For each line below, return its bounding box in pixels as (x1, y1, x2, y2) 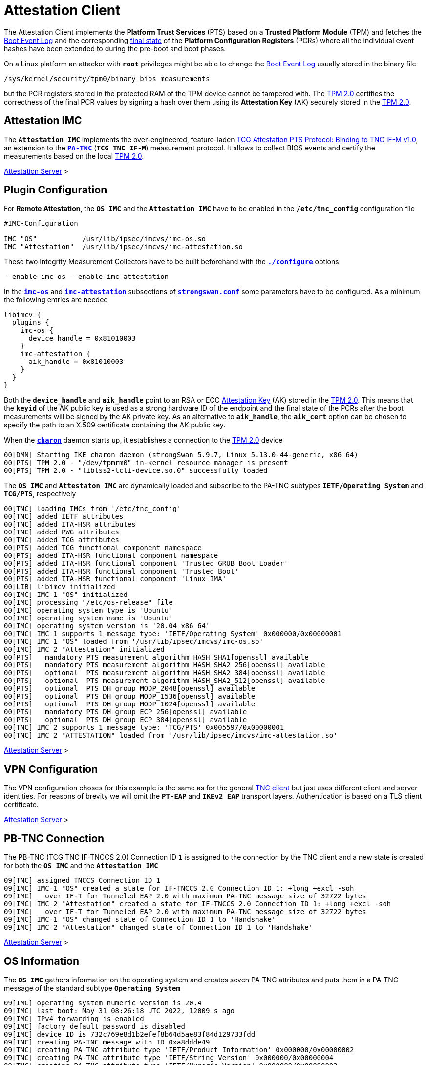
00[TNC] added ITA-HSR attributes (4, 520, 136, 529)
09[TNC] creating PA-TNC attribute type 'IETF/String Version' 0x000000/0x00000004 (4, 1053, 334, 1062)
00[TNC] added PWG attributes (4, 528, 120, 536)
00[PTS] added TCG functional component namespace (4, 544, 202, 552)
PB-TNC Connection (4, 832, 105, 845)
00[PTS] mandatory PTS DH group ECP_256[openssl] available (4, 708, 247, 716)
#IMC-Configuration (4, 219, 78, 228)
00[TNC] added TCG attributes (4, 536, 120, 544)
